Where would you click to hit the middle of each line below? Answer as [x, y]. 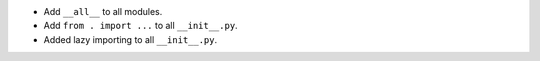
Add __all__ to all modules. [103, 11]
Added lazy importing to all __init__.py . [130, 39]
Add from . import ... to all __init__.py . [141, 26]
